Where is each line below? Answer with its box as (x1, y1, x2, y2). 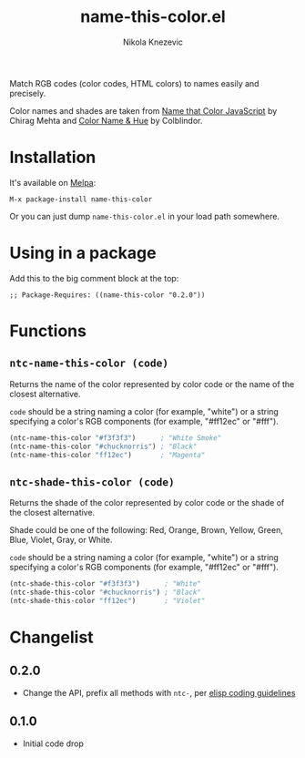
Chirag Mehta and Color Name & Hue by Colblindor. (9, 115, 203, 126)
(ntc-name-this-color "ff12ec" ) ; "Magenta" (9, 450, 206, 459)
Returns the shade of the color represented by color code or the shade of (9, 497, 285, 508)
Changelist (9, 627, 94, 648)
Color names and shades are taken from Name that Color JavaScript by (9, 105, 278, 116)
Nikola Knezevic (122, 36, 184, 47)
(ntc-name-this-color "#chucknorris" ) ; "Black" (9, 442, 198, 451)
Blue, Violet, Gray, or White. (9, 535, 113, 546)
